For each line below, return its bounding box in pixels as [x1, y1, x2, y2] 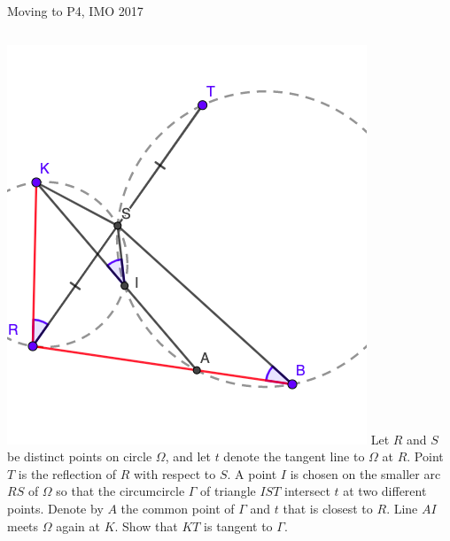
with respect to [133, 464, 216, 483]
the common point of [120, 498, 235, 517]
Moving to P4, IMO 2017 [7, 2, 144, 19]
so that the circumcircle [56, 482, 185, 500]
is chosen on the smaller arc [290, 464, 441, 483]
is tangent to [204, 516, 273, 535]
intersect [284, 482, 330, 500]
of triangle [200, 482, 256, 500]
